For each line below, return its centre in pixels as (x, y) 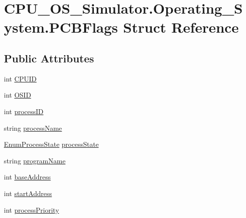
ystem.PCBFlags (61, 27)
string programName (35, 160)
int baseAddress (27, 177)
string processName (33, 128)
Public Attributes (49, 58)
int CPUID (20, 78)
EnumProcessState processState (51, 144)
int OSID (18, 95)
